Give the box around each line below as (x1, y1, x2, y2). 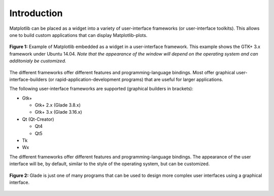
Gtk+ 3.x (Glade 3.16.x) (35, 109, 82, 115)
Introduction (9, 8, 63, 19)
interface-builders (9, 76, 48, 82)
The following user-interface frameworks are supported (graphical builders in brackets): (9, 86, 194, 92)
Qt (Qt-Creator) (22, 116, 54, 122)
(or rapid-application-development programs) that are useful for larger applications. (48, 76, 223, 82)
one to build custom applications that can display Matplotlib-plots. (9, 32, 148, 38)
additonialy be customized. (9, 58, 66, 64)
